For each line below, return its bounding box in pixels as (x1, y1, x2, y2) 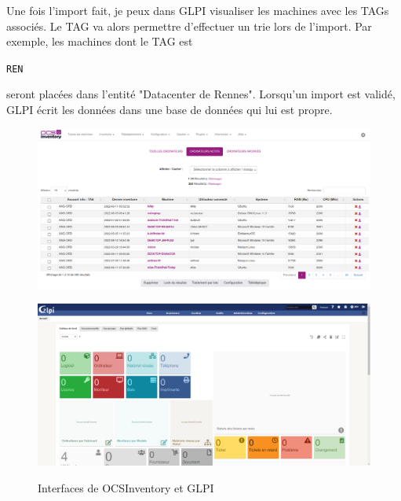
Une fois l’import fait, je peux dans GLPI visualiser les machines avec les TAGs (6, 2, 389, 18)
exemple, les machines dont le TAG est (6, 33, 193, 50)
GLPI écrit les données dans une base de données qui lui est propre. (6, 101, 333, 118)
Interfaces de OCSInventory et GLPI (38, 479, 214, 495)
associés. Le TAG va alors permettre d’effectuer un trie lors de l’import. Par (6, 17, 372, 34)
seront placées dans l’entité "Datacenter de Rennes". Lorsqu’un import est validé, (6, 86, 396, 102)
